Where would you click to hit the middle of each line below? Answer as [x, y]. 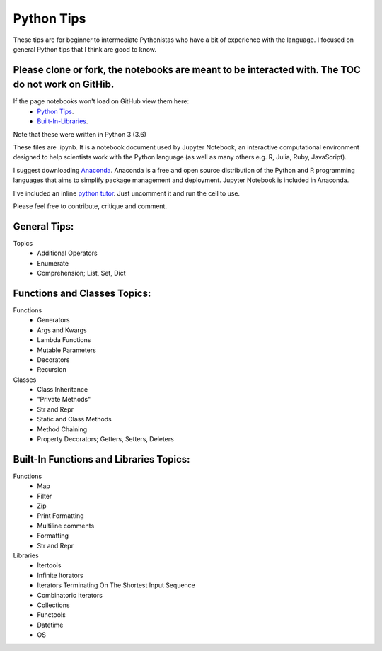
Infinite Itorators [60, 575]
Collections [53, 605]
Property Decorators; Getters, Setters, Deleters [106, 439]
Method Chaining [62, 429]
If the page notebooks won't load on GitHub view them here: [101, 101]
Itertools [49, 565]
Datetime [50, 625]
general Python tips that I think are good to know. [85, 49]
